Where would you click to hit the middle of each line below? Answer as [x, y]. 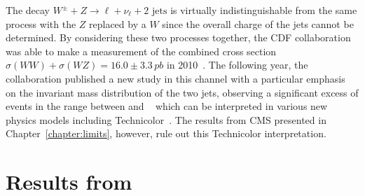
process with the [41, 23]
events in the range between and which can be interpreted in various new [167, 106]
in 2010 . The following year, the [237, 65]
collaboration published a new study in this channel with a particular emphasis [175, 78]
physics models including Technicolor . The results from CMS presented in [166, 119]
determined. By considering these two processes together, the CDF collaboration [178, 37]
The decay [28, 10]
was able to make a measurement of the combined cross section [141, 51]
